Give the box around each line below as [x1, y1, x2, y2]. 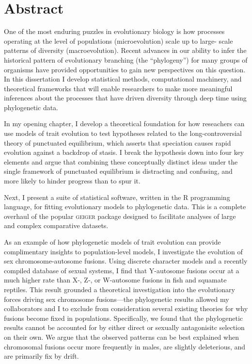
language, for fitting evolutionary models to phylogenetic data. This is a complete [4, 201, 246, 212]
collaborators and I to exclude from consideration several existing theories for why [4, 303, 248, 314]
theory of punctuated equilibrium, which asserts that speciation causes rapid [4, 137, 231, 148]
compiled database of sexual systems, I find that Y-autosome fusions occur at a [4, 265, 239, 275]
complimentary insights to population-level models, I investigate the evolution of [4, 246, 243, 256]
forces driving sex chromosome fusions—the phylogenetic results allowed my [4, 294, 229, 304]
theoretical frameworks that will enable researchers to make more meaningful [4, 83, 233, 93]
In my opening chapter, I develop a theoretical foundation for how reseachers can [4, 118, 245, 129]
